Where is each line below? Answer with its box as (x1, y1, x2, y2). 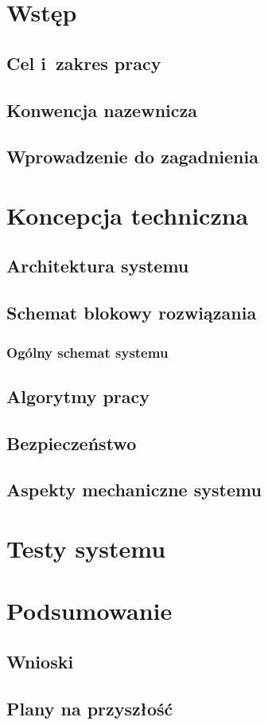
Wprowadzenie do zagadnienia (6, 144, 258, 169)
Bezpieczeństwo (6, 430, 137, 455)
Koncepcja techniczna (6, 198, 249, 231)
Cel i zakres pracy (6, 50, 161, 75)
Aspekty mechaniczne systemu (6, 477, 262, 502)
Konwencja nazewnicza (6, 97, 197, 122)
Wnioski (6, 649, 74, 673)
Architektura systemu (6, 253, 189, 278)
